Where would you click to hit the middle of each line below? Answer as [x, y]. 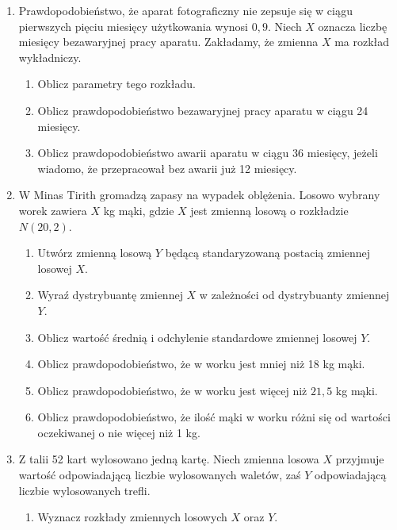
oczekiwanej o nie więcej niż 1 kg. [119, 432]
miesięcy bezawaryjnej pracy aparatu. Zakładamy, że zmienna [168, 42]
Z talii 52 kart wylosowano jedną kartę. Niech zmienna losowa [169, 459]
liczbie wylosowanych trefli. [84, 490]
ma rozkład [362, 42]
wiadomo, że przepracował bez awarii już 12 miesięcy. [167, 168]
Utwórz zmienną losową [95, 253]
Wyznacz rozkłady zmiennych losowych [132, 517]
